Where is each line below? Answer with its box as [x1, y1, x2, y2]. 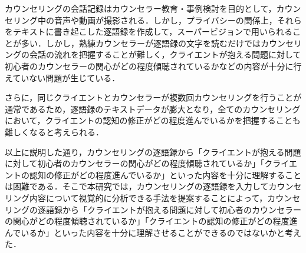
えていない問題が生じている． [5, 71, 120, 84]
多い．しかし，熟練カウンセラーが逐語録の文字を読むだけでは [21, 36, 261, 49]
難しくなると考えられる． [5, 125, 104, 138]
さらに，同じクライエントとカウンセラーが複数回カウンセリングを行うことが [5, 91, 302, 104]
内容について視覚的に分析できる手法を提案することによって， [29, 191, 268, 204]
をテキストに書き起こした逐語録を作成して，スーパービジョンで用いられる [5, 25, 293, 38]
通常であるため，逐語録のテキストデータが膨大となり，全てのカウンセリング [5, 102, 301, 115]
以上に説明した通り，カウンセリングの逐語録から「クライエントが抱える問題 [5, 145, 301, 158]
